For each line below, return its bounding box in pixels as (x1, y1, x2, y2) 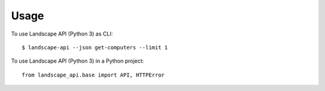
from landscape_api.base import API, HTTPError (22, 71, 165, 78)
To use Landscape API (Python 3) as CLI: (11, 30, 113, 37)
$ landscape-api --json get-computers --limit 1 (22, 44, 168, 51)
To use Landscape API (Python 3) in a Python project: (11, 57, 144, 64)
